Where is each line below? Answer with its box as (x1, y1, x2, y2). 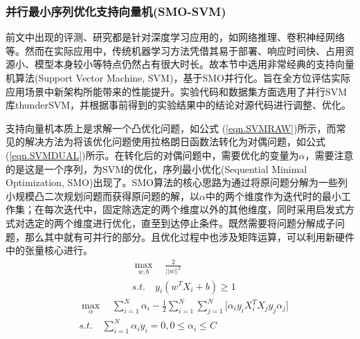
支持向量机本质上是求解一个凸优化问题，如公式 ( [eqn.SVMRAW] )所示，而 (6, 120, 336, 135)
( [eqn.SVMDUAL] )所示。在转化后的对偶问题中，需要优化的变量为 (6, 147, 299, 162)
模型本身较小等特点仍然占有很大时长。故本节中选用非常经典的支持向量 (34, 57, 354, 71)
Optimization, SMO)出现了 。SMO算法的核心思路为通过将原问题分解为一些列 (6, 175, 348, 190)
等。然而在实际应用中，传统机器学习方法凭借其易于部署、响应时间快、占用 (6, 43, 345, 57)
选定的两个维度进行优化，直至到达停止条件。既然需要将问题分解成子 (24, 215, 335, 230)
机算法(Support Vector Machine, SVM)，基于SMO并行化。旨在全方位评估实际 (6, 71, 350, 84)
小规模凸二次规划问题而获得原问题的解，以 (6, 188, 199, 203)
